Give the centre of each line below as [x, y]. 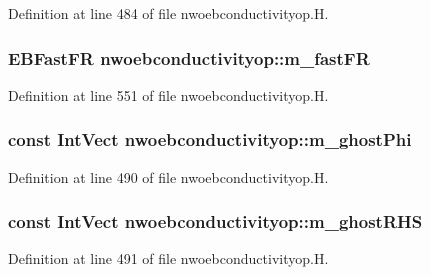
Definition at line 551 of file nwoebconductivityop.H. [168, 94]
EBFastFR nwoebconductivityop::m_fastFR [189, 57]
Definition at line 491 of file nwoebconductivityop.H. [168, 258]
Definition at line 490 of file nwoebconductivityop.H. [168, 176]
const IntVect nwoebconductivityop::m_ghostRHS [215, 221]
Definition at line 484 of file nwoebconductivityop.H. [168, 13]
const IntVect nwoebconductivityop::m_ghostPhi [210, 139]
